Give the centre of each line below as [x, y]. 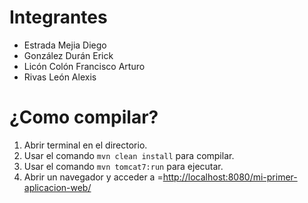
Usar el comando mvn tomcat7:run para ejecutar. [123, 166]
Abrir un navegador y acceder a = [93, 177]
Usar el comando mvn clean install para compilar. [129, 155]
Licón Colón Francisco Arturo [84, 66]
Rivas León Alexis [60, 77]
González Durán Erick [68, 55]
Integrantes [58, 17]
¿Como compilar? [84, 117]
